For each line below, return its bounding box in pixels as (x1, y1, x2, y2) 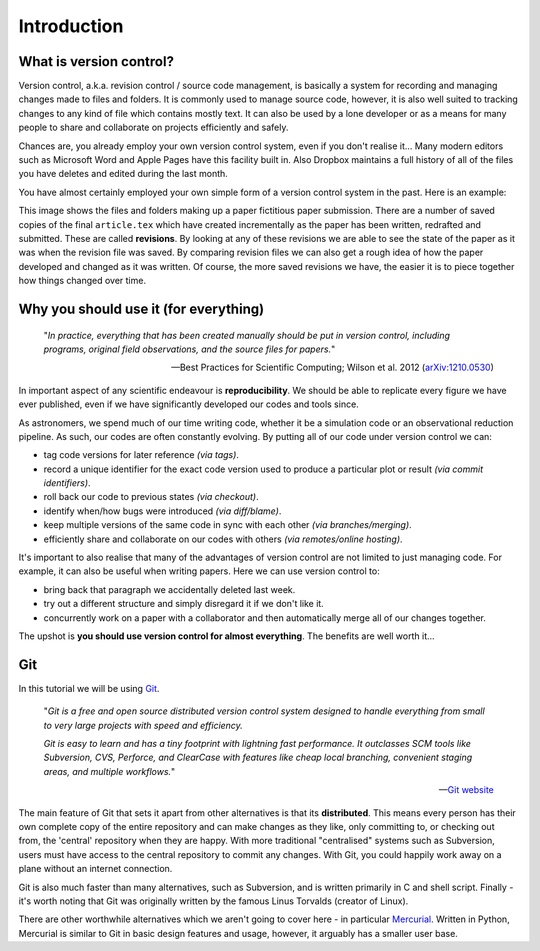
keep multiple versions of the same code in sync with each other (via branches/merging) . (43, 519, 412, 531)
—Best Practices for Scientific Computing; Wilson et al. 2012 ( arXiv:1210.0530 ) (170, 361, 494, 374)
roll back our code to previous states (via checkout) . (43, 491, 259, 503)
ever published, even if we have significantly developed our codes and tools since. (18, 398, 359, 410)
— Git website (438, 784, 494, 796)
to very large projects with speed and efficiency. (43, 719, 244, 731)
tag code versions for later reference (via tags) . (43, 449, 240, 461)
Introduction (18, 15, 124, 37)
